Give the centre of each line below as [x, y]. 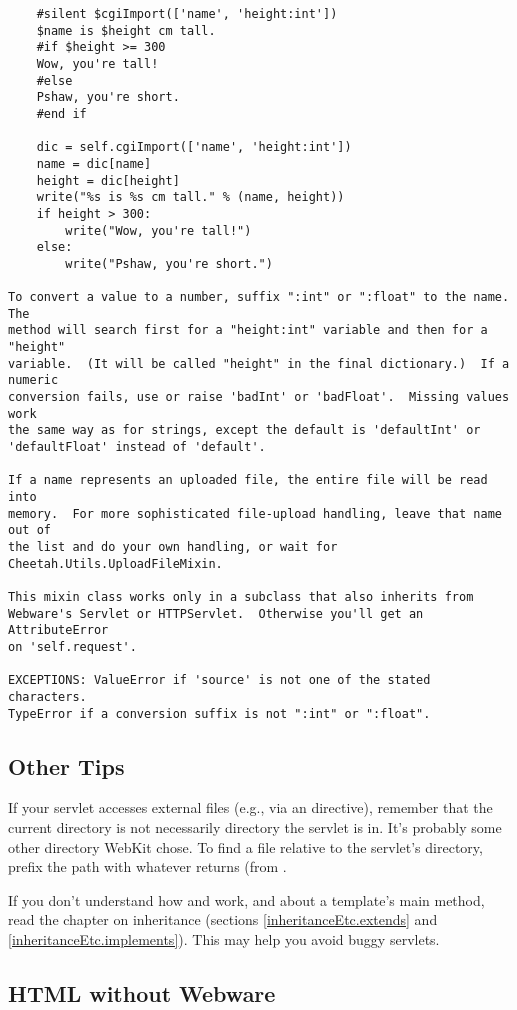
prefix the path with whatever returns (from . [147, 866]
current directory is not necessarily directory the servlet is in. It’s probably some [255, 827]
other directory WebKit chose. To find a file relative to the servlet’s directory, [245, 846]
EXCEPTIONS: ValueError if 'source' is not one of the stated [219, 680]
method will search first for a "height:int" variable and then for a [248, 330]
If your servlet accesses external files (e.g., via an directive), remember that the [250, 807]
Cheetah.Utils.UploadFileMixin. [115, 563]
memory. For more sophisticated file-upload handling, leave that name [255, 513]
